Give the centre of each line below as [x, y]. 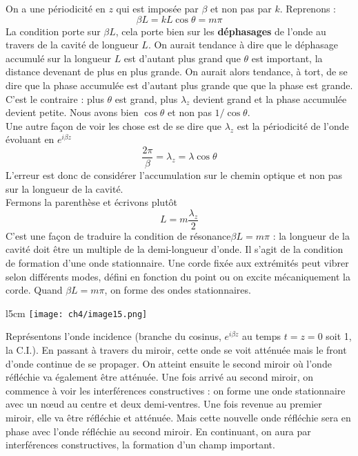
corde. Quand [34, 290]
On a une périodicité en [56, 8]
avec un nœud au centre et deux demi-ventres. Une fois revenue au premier [164, 404]
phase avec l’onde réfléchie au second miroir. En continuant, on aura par [158, 431]
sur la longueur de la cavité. [64, 188]
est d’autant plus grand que [182, 58]
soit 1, [339, 336]
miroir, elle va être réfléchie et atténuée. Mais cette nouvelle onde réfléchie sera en [178, 418]
